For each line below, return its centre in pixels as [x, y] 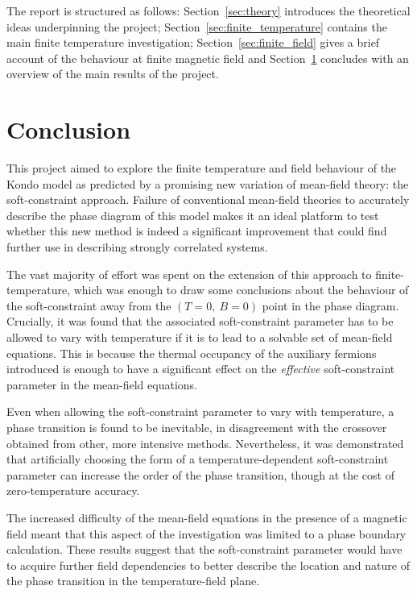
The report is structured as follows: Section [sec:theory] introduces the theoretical [208, 10]
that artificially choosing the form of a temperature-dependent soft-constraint [198, 459]
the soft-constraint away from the [89, 305]
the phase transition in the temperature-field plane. [133, 581]
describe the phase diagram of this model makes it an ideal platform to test [193, 215]
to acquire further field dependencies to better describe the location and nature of [208, 565]
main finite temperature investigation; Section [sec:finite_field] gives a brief [193, 42]
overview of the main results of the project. [113, 74]
